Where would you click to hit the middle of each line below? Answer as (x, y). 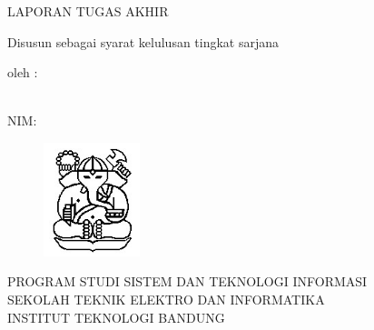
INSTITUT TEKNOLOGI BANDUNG (116, 317)
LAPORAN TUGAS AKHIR (88, 11)
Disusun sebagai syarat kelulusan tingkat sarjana (143, 41)
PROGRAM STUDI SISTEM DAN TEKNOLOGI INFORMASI (187, 281)
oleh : (23, 72)
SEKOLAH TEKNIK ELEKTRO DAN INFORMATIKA (166, 300)
